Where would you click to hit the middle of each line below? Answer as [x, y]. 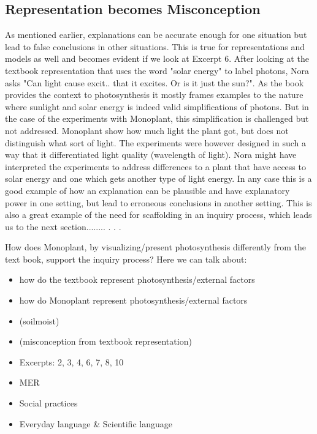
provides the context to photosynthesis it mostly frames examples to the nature [154, 95]
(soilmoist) [39, 320]
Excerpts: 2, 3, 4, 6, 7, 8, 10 [71, 361]
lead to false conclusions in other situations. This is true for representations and [155, 46]
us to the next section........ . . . [63, 226]
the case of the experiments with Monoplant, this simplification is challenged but [157, 118]
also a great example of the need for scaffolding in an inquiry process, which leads [158, 215]
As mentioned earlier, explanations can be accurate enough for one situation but [156, 35]
